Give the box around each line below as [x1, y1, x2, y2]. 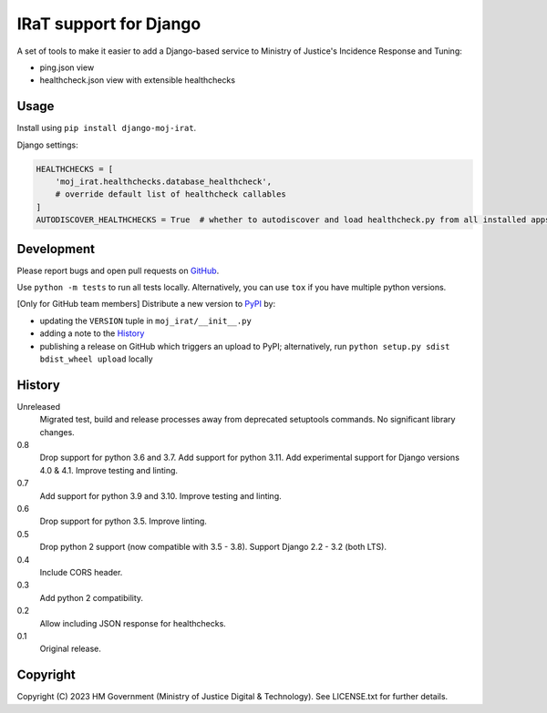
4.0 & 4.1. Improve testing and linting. [39, 464, 178, 475]
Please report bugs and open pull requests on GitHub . [16, 265, 220, 276]
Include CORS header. [39, 567, 123, 577]
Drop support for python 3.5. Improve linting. [39, 515, 207, 527]
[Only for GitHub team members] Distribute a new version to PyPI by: [16, 299, 276, 310]
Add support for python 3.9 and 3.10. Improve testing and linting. [39, 490, 282, 501]
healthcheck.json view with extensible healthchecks [39, 75, 236, 86]
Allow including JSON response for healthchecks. [39, 617, 227, 628]
